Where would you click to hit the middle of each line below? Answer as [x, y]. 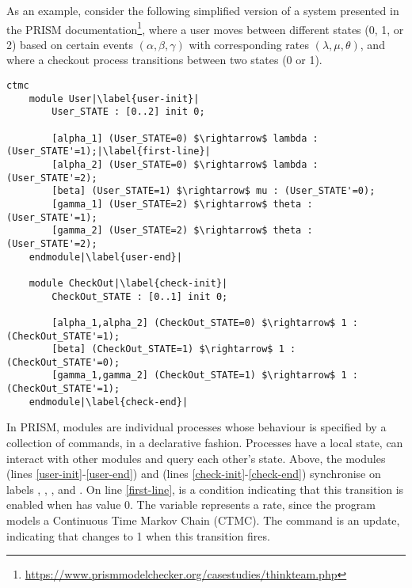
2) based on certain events [70, 44]
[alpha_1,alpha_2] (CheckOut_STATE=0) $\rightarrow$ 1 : [205, 322]
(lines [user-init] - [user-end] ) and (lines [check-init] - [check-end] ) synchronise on [194, 474]
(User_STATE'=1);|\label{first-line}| [109, 152]
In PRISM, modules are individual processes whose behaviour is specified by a [196, 427]
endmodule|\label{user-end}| [105, 257]
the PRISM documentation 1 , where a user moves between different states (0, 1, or [205, 28]
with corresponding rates [249, 44]
